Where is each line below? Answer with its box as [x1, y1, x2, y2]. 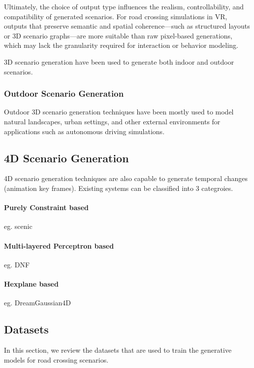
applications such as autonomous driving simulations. [4, 126, 165, 136]
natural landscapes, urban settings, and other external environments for [4, 116, 221, 126]
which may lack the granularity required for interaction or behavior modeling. [4, 40, 238, 50]
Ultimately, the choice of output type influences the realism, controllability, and [4, 1, 244, 11]
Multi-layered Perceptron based [4, 240, 114, 251]
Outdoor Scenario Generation [4, 87, 124, 100]
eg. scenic [4, 221, 32, 231]
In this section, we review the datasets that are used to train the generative [4, 344, 232, 355]
